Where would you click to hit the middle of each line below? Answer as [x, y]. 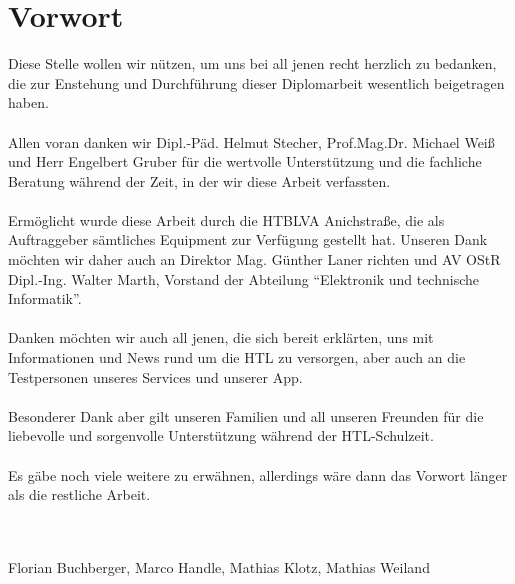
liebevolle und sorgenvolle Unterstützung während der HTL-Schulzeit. [221, 435]
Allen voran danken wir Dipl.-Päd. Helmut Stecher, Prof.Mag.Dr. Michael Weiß [251, 141]
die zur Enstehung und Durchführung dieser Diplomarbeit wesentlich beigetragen [256, 82]
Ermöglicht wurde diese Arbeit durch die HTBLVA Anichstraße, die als [226, 219]
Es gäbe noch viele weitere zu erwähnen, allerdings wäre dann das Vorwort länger [258, 474]
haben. [28, 102]
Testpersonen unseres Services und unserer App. [155, 376]
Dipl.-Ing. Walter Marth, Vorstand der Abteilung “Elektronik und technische [243, 278]
